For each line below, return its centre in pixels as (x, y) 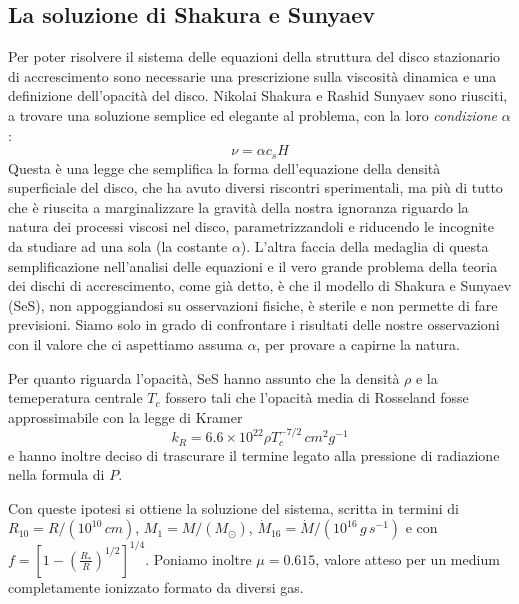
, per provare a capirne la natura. (358, 343)
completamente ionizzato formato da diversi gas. (156, 586)
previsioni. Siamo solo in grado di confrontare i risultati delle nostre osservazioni (254, 324)
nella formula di (56, 474)
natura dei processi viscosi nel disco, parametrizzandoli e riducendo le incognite (251, 226)
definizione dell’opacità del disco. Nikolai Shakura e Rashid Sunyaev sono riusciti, (258, 95)
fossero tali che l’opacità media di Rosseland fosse (317, 397)
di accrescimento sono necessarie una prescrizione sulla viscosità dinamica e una (252, 75)
